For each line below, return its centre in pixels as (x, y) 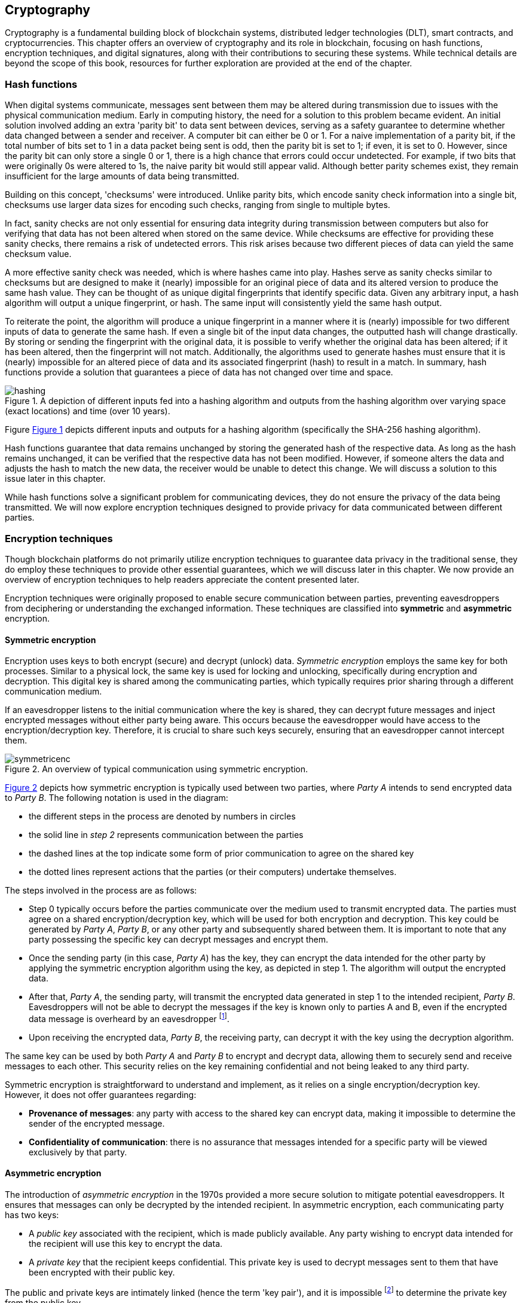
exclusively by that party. (78, 1152)
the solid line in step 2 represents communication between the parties (166, 835)
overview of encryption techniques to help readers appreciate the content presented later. (182, 579)
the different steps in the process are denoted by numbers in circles (162, 816)
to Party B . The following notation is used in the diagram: (117, 798)
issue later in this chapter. (55, 479)
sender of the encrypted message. (97, 1123)
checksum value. (38, 254)
